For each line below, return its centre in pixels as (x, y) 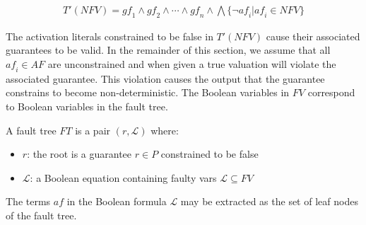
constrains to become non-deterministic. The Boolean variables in (148, 92)
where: (165, 130)
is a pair (93, 130)
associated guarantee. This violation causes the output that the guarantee (165, 78)
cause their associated (313, 36)
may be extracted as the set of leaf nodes (269, 201)
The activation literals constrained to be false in (110, 36)
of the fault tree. (41, 215)
